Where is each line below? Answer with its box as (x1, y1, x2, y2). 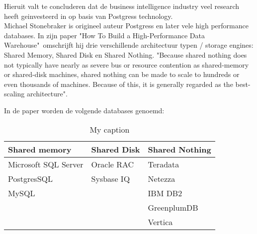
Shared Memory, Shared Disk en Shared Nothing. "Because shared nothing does (4, 49, 247, 60)
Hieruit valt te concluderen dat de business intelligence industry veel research (4, 1, 240, 11)
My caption (89, 123, 130, 135)
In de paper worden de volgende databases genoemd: (4, 105, 165, 115)
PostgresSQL (8, 172, 53, 184)
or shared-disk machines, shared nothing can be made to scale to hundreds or (4, 69, 240, 79)
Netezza (148, 172, 175, 184)
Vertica (148, 216, 173, 228)
